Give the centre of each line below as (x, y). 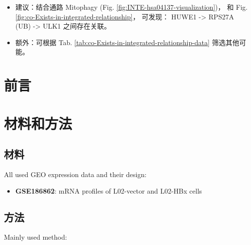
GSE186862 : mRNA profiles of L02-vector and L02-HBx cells (109, 190)
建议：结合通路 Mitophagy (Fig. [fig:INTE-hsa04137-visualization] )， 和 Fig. (131, 7)
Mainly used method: (36, 237)
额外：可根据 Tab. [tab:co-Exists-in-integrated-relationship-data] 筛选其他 (127, 42)
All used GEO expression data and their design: (75, 174)
